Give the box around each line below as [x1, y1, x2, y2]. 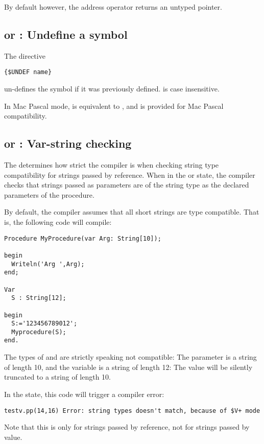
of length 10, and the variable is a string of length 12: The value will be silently [4, 361, 253, 372]
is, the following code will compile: [4, 217, 112, 227]
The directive [4, 50, 45, 61]
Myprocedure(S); [11, 328, 66, 336]
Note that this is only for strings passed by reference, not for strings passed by [4, 422, 250, 432]
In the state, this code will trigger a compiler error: [4, 388, 164, 399]
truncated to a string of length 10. [4, 371, 111, 382]
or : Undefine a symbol [4, 26, 128, 42]
